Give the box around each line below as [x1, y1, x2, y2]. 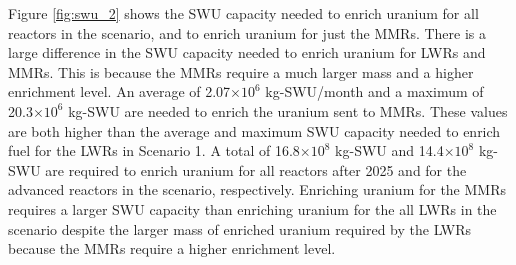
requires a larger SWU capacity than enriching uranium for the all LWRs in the [8, 198, 497, 219]
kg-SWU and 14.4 [335, 140, 444, 161]
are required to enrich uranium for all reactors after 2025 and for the [45, 159, 467, 180]
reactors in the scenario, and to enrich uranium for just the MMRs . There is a [8, 22, 487, 43]
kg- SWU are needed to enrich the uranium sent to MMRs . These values [68, 100, 508, 121]
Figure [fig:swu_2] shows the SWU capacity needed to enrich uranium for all [8, 3, 479, 23]
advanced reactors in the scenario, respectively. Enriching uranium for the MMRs [8, 179, 506, 200]
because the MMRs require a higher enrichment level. [8, 238, 336, 259]
